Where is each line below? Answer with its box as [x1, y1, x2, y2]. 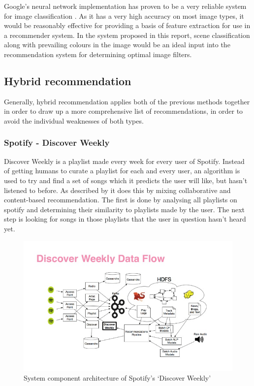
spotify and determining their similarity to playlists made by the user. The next [4, 204, 245, 214]
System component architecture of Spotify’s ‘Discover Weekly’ [24, 373, 211, 383]
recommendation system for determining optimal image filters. [4, 49, 192, 59]
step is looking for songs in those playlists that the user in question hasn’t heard [4, 214, 246, 224]
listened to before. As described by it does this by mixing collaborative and [4, 185, 231, 195]
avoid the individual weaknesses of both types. [4, 115, 144, 126]
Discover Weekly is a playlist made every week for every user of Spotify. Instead [4, 156, 245, 166]
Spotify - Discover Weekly [4, 136, 110, 149]
